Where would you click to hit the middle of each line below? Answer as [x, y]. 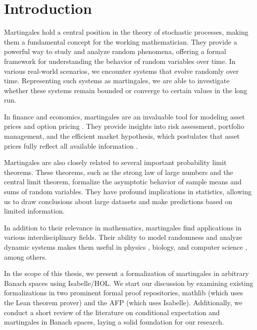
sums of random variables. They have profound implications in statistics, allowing [128, 192]
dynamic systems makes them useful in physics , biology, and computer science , [126, 247]
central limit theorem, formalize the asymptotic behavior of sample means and [123, 182]
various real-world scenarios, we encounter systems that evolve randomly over [121, 71]
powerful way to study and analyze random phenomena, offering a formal [115, 51]
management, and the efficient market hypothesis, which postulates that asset [122, 136]
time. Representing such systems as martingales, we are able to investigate [117, 81]
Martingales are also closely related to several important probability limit [115, 162]
